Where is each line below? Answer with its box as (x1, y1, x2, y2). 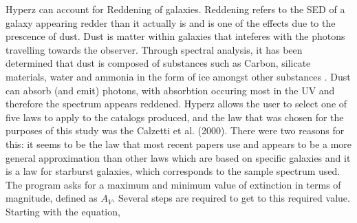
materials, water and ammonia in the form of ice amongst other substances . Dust (6, 69, 351, 83)
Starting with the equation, (6, 204, 120, 218)
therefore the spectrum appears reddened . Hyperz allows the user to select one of (6, 96, 347, 111)
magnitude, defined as (6, 191, 98, 205)
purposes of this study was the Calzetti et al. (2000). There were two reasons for (6, 123, 345, 138)
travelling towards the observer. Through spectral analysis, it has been (6, 42, 303, 56)
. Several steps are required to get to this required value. (112, 191, 350, 205)
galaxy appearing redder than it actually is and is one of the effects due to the (6, 15, 336, 30)
